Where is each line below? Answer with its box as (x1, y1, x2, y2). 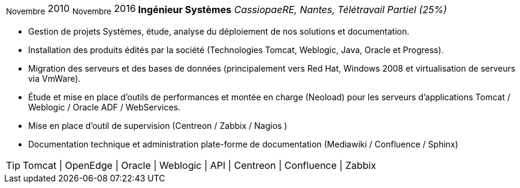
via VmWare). (28, 73, 81, 84)
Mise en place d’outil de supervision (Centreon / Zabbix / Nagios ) (28, 121, 288, 131)
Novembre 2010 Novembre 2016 (6, 2, 136, 17)
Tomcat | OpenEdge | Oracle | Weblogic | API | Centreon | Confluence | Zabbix (23, 159, 376, 172)
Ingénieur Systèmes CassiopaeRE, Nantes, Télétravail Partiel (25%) (138, 3, 447, 16)
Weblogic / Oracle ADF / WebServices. (28, 102, 181, 113)
